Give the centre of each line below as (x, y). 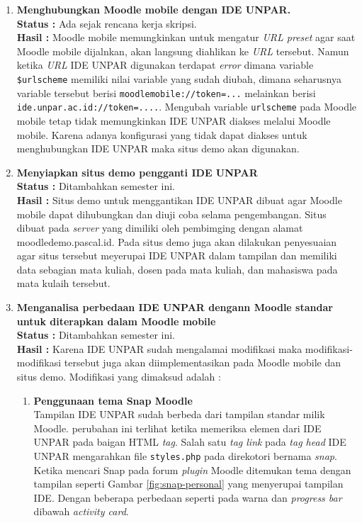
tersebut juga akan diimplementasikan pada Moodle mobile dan (203, 362)
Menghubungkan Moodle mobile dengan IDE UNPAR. (154, 9)
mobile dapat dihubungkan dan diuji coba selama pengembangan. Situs (171, 214)
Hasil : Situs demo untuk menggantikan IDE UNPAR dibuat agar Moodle (179, 199)
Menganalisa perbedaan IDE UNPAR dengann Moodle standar (175, 307)
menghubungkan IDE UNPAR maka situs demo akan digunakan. (158, 148)
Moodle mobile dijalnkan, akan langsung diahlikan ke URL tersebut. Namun (183, 51)
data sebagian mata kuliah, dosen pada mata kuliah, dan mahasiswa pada (177, 269)
